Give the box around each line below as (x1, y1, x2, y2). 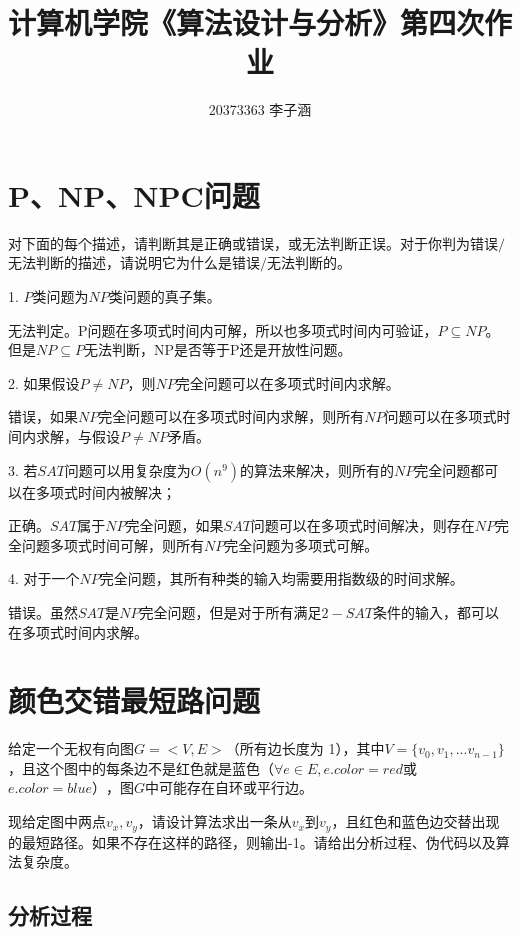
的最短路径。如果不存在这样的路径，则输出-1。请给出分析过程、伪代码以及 (8, 831, 496, 852)
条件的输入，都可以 (372, 601, 499, 622)
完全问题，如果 (125, 515, 224, 536)
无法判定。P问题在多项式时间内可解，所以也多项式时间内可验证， (8, 319, 438, 340)
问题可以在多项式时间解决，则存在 (250, 515, 475, 536)
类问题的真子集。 (108, 286, 221, 307)
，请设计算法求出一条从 (137, 811, 292, 832)
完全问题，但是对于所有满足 (139, 601, 322, 622)
